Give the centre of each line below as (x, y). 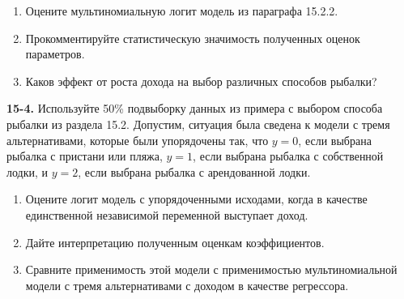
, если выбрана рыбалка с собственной (288, 156)
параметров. (55, 54)
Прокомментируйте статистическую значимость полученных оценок (193, 38)
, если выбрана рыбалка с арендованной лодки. (194, 171)
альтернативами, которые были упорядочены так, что (138, 140)
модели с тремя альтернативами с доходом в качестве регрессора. (187, 285)
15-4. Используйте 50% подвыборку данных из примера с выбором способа (195, 108)
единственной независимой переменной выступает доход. (167, 214)
